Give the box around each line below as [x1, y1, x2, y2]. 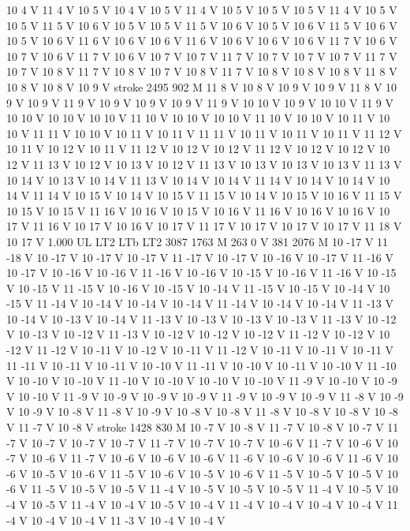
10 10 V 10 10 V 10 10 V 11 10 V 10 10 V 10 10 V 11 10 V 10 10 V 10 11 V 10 [6, 110, 390, 126]
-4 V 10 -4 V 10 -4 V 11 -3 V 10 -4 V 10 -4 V [6, 511, 225, 528]
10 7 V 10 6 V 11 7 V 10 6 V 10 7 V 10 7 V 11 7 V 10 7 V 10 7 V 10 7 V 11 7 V [6, 47, 397, 64]
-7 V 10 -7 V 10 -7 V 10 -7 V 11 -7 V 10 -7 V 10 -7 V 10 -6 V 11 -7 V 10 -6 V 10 [6, 434, 398, 451]
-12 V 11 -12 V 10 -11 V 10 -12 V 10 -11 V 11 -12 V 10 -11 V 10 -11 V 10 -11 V [6, 342, 394, 358]
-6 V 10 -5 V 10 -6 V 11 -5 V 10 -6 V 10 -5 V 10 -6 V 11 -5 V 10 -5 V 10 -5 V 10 [6, 465, 398, 481]
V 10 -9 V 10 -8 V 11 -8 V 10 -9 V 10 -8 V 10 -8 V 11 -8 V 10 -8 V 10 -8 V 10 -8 [6, 403, 398, 420]
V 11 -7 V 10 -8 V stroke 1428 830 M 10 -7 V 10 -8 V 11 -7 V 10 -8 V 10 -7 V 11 [6, 419, 399, 436]
